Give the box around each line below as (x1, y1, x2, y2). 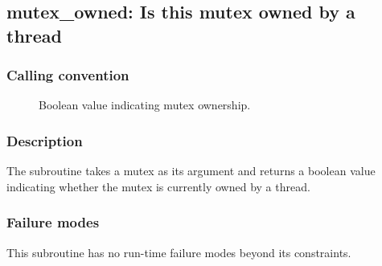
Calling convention (6, 65, 129, 85)
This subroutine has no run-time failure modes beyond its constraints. (6, 243, 351, 260)
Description (6, 130, 83, 150)
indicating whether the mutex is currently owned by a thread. (6, 178, 310, 194)
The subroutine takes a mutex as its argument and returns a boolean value (6, 162, 376, 179)
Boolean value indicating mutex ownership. (39, 96, 251, 113)
